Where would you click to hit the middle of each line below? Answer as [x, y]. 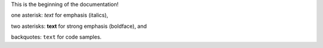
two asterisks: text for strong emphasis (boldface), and [79, 26]
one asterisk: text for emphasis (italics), [60, 15]
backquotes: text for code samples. [56, 37]
